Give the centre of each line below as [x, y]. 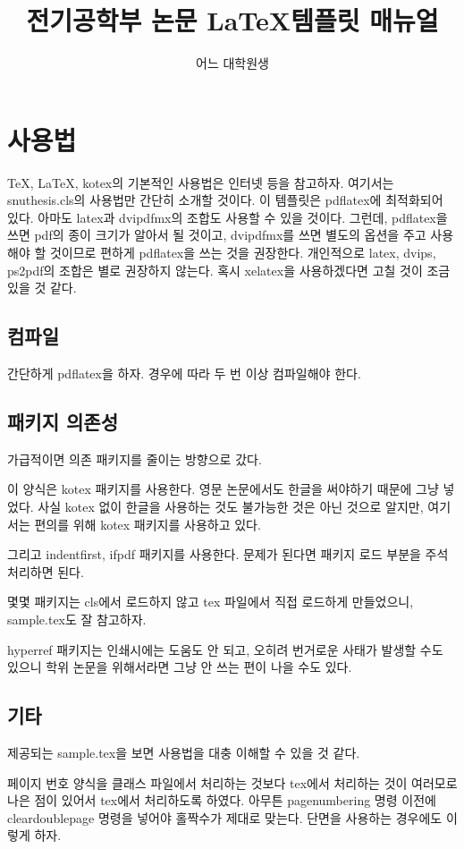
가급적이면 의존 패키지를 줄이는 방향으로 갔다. [135, 458]
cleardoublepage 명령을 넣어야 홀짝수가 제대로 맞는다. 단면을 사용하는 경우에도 [225, 817]
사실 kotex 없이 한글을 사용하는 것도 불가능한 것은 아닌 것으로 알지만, [231, 506]
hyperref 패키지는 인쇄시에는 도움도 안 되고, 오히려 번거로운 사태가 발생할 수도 [225, 649]
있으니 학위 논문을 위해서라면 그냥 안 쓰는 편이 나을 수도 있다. [180, 667]
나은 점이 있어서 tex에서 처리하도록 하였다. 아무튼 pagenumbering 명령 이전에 [222, 800]
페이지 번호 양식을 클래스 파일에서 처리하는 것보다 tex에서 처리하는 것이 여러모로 [232, 782]
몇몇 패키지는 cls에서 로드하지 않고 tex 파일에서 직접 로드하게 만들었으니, [211, 602]
